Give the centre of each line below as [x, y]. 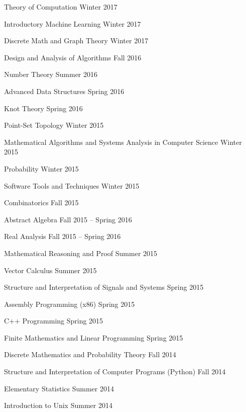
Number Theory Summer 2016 [51, 74]
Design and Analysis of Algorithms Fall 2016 [73, 57]
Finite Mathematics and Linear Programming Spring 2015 [94, 337]
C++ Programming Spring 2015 [54, 321]
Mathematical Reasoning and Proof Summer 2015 [81, 253]
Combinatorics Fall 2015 [41, 202]
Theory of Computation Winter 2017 [61, 7]
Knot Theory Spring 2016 [43, 108]
